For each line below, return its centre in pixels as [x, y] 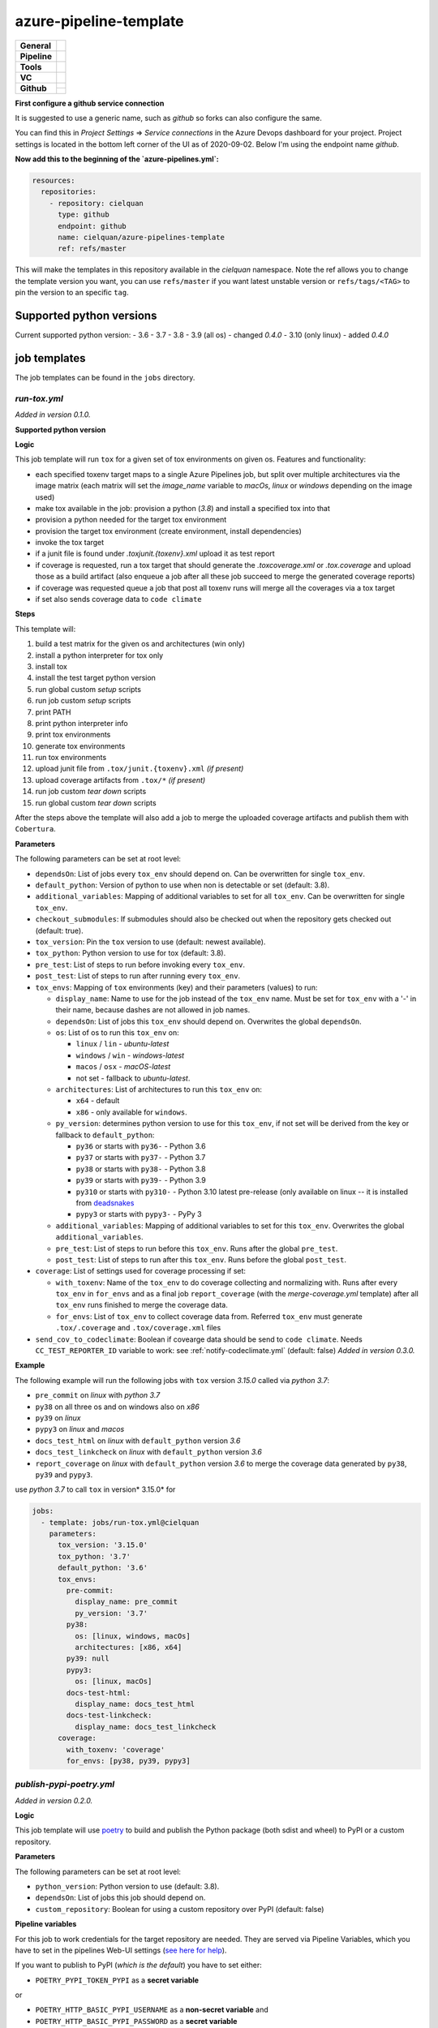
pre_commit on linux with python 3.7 [98, 1395]
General [36, 45]
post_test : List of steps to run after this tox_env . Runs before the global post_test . [201, 1259]
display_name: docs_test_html [134, 1704]
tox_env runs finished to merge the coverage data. [142, 1305]
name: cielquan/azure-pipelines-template [141, 238]
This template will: [45, 629]
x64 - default [98, 1101]
